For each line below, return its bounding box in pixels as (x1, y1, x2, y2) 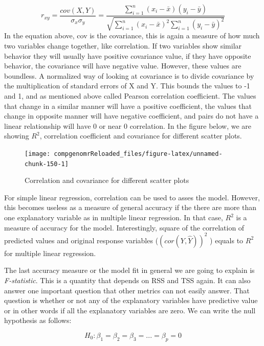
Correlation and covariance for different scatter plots (25, 175, 189, 186)
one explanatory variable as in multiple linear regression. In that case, (4, 212, 223, 223)
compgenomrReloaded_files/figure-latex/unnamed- (54, 150, 223, 157)
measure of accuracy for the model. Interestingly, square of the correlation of (4, 222, 245, 233)
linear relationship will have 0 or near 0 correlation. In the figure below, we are (4, 120, 251, 131)
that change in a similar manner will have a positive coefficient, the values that (4, 100, 252, 111)
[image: (25, 150, 51, 157)
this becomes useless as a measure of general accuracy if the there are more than (4, 202, 257, 213)
